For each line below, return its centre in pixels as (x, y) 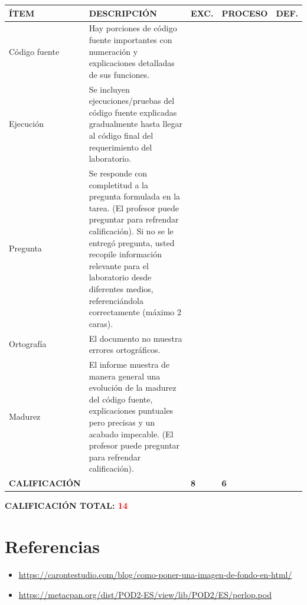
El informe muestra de (129, 364)
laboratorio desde (120, 277)
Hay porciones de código (133, 28)
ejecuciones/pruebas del (132, 101)
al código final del (121, 135)
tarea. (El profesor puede (134, 207)
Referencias (53, 546)
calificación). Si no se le (131, 230)
